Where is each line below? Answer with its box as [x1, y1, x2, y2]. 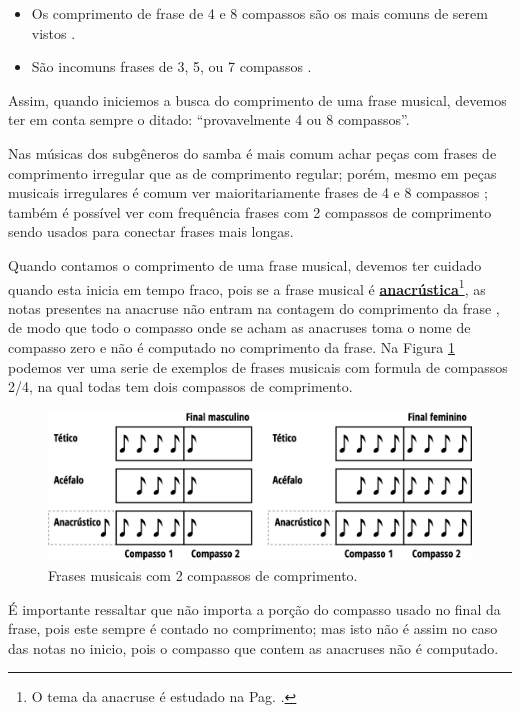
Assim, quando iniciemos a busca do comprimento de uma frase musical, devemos [8, 89, 507, 110]
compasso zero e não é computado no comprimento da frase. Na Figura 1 [8, 336, 455, 357]
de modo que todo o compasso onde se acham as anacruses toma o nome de [8, 317, 471, 338]
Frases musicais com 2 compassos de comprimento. [48, 565, 358, 586]
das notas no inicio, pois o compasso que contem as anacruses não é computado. [8, 637, 499, 658]
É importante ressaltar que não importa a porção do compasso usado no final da [8, 598, 501, 619]
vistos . [31, 22, 76, 43]
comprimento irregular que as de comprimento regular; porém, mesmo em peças [8, 162, 497, 183]
